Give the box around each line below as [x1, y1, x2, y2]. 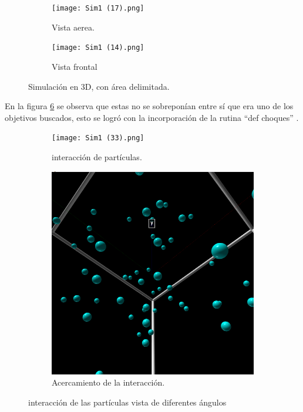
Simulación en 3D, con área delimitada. [28, 80, 170, 92]
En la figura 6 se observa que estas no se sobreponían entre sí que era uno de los [5, 100, 294, 112]
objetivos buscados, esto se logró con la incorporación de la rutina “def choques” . [5, 111, 299, 123]
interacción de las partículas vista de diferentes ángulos [28, 396, 227, 408]
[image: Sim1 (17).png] [52, 4, 144, 12]
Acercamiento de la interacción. [52, 376, 165, 389]
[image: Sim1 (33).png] [52, 134, 144, 143]
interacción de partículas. [52, 150, 142, 163]
